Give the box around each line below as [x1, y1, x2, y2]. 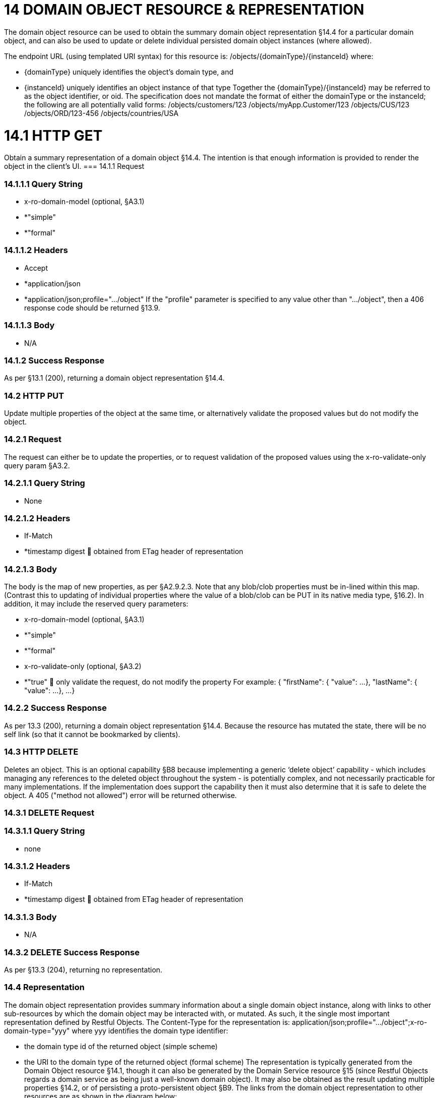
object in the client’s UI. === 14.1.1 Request [4, 162, 144, 171]
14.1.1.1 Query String [4, 178, 83, 189]
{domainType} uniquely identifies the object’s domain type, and [24, 67, 234, 76]
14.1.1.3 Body [4, 320, 55, 331]
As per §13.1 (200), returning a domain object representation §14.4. [4, 374, 225, 383]
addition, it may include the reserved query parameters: [4, 599, 188, 608]
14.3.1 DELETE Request [4, 807, 95, 818]
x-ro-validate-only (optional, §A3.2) [24, 662, 141, 670]
